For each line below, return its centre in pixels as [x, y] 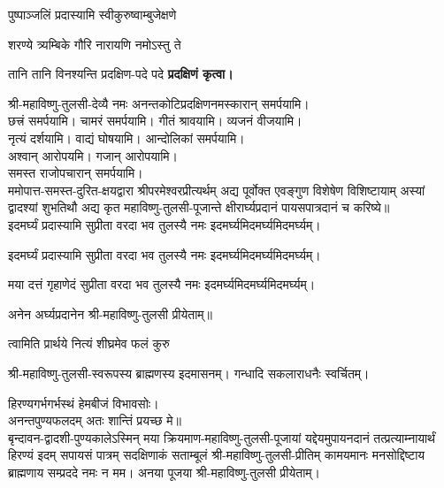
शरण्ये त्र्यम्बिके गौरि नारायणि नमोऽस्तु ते [95, 44]
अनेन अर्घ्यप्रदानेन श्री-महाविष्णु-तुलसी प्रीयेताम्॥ [111, 313]
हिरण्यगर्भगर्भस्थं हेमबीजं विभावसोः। [84, 403]
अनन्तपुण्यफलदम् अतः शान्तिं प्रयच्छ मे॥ [95, 420]
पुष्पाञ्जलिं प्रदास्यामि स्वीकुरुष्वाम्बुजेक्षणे [92, 14]
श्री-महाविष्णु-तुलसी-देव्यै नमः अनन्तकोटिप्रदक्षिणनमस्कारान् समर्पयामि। [159, 103]
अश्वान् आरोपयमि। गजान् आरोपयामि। [93, 155]
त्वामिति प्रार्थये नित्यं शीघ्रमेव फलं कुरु [89, 343]
